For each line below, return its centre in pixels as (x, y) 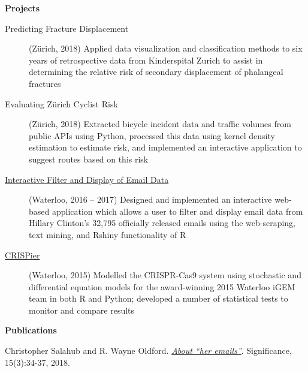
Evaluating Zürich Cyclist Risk (61, 103)
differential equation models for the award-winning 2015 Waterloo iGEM (162, 286)
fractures (45, 83)
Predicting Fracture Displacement (67, 28)
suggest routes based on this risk (89, 159)
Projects (22, 8)
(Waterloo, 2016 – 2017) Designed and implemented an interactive (150, 199)
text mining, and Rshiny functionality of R (108, 234)
